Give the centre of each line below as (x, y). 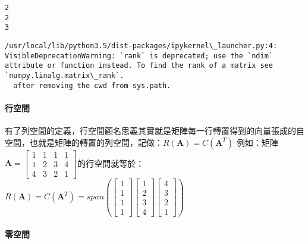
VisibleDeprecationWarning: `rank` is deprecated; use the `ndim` (139, 56)
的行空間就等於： (111, 163)
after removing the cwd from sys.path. (92, 85)
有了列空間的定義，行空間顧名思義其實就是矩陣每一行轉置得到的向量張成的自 (155, 131)
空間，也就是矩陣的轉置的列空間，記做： (84, 142)
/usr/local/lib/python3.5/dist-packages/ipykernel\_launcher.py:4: (141, 46)
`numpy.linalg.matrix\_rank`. (65, 75)
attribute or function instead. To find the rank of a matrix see (139, 66)
